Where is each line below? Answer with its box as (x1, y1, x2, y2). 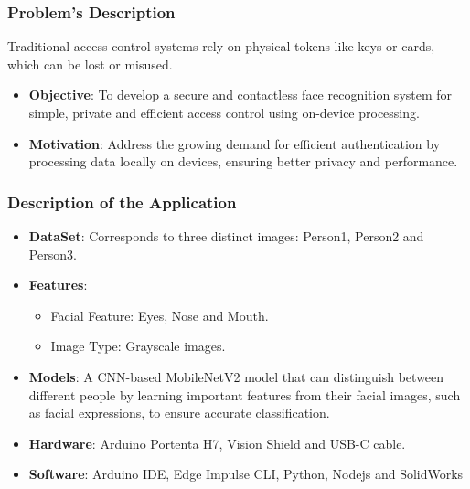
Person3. (28, 244, 77, 263)
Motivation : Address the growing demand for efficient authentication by (28, 133, 441, 153)
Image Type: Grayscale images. (50, 336, 226, 356)
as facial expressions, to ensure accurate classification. (28, 403, 330, 422)
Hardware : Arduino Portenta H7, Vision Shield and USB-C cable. (28, 433, 406, 452)
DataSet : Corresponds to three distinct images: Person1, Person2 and (28, 227, 424, 245)
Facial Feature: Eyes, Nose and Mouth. (50, 305, 269, 324)
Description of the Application (7, 190, 237, 213)
